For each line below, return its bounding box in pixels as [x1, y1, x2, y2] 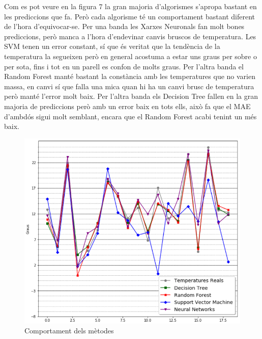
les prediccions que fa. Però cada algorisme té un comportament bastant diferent [4, 11, 255, 21]
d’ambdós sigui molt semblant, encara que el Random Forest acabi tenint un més [4, 111, 257, 121]
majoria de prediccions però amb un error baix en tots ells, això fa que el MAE [4, 100, 251, 111]
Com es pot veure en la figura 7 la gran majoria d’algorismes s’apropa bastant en [4, 1, 257, 11]
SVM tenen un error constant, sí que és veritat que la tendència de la [4, 41, 220, 51]
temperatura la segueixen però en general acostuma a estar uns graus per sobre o [4, 50, 257, 61]
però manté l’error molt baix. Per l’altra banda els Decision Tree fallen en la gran [4, 91, 258, 101]
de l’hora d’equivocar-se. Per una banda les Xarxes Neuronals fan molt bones [4, 21, 245, 32]
